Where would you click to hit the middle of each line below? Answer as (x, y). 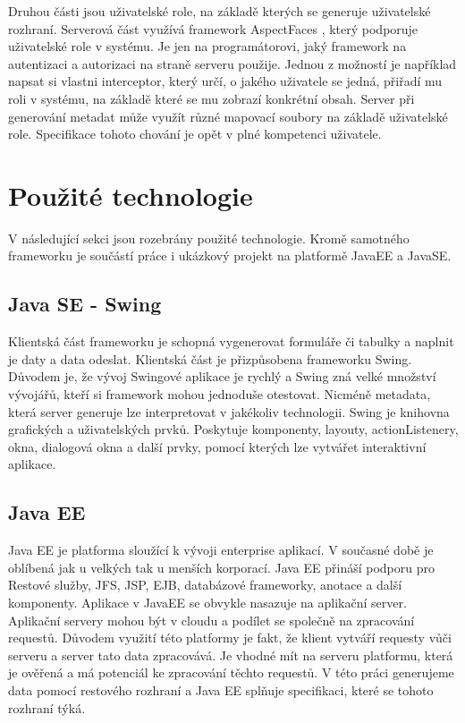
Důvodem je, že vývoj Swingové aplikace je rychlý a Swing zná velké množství (222, 376)
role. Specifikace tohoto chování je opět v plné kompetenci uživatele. (195, 134)
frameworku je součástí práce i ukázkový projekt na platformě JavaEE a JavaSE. (230, 255)
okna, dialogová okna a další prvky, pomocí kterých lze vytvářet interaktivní (217, 446)
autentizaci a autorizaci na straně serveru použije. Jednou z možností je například (232, 63)
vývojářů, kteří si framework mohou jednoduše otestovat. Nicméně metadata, (220, 394)
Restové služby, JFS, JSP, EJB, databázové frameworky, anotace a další (205, 585)
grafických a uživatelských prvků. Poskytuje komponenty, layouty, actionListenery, (233, 429)
